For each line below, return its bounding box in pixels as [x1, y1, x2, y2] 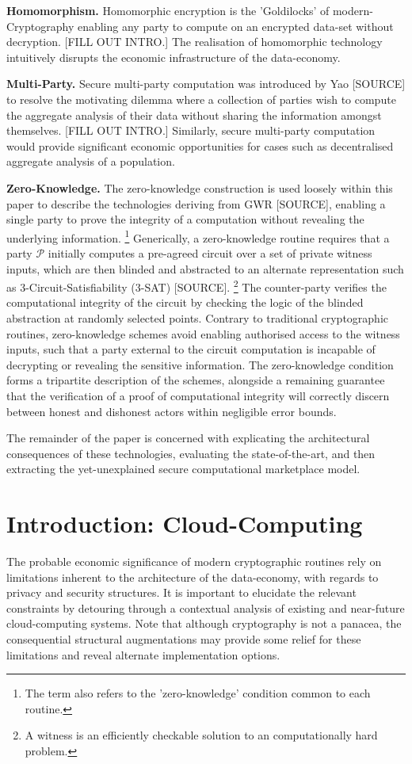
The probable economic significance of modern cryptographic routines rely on [6, 553, 382, 570]
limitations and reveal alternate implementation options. [6, 646, 280, 663]
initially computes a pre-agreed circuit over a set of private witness [48, 244, 372, 261]
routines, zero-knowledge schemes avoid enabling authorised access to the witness [6, 325, 400, 342]
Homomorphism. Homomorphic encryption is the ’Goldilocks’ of [6, 2, 330, 18]
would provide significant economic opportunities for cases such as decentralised [6, 137, 394, 154]
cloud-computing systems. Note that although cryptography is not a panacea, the [6, 615, 402, 632]
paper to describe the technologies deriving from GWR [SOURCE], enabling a [6, 195, 386, 212]
